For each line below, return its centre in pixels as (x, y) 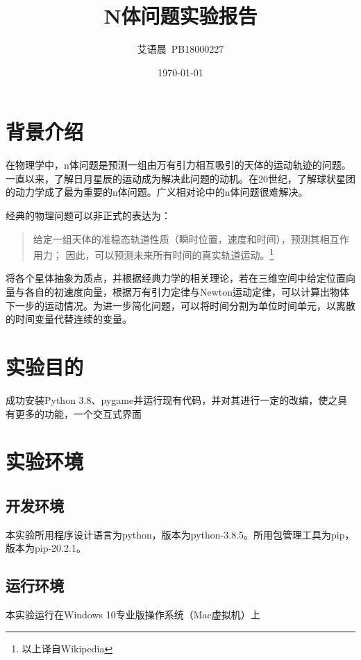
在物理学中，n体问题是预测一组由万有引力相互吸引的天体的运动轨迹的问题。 (178, 165)
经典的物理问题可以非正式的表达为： (88, 215)
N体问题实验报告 (180, 16)
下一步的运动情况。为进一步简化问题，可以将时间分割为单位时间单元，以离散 (180, 305)
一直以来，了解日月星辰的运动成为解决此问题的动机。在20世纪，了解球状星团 (180, 178)
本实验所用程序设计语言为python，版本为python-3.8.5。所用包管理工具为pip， (180, 534)
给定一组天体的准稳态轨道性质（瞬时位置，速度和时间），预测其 (176, 238)
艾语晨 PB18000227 (180, 49)
